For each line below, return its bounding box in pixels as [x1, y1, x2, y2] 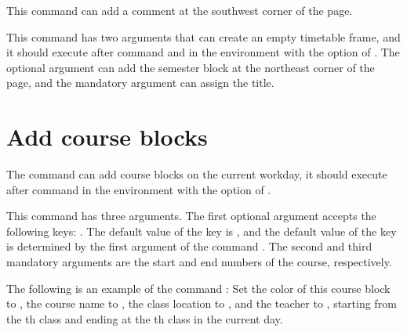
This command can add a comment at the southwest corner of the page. [6, 2, 353, 18]
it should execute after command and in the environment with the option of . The [6, 44, 400, 60]
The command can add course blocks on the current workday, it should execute [6, 166, 387, 182]
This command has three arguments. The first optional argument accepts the [6, 207, 376, 224]
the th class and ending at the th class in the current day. [6, 310, 283, 327]
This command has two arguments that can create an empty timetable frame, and [6, 28, 401, 45]
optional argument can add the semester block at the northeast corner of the [6, 59, 375, 75]
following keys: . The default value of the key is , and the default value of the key [6, 222, 397, 239]
